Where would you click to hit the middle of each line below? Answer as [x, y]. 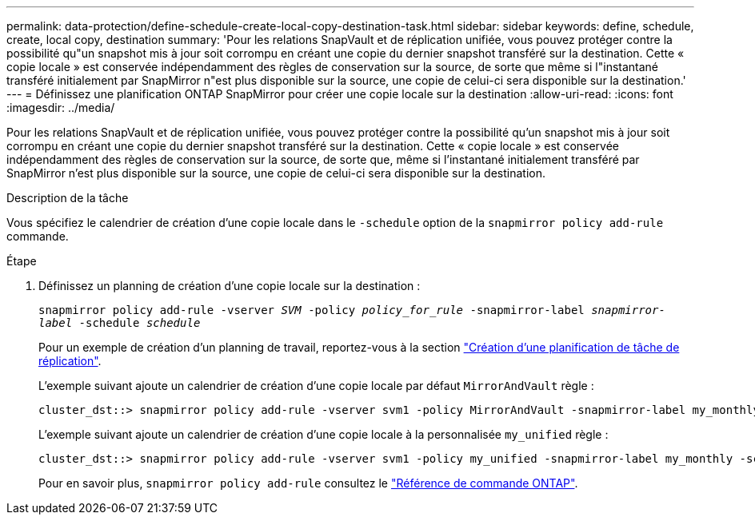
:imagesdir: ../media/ [61, 107]
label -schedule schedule [120, 323]
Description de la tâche [68, 198]
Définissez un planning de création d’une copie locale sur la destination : [230, 286]
